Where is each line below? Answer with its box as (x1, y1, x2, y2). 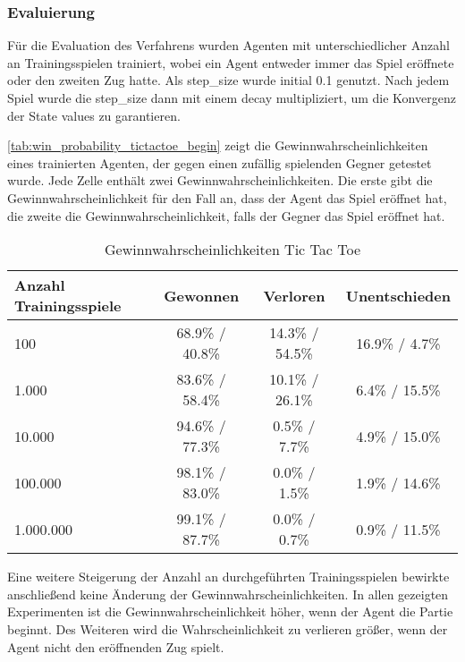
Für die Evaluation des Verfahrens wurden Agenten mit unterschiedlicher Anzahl (7, 36, 450, 55)
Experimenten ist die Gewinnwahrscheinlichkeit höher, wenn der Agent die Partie (7, 602, 453, 621)
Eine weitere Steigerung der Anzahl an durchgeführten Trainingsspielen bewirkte (7, 567, 450, 586)
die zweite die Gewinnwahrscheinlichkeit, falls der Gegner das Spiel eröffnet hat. (7, 206, 445, 225)
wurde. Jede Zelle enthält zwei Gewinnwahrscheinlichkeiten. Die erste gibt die (7, 171, 433, 190)
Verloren (263, 284, 325, 306)
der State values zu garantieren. (7, 106, 181, 124)
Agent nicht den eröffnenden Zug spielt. (7, 637, 224, 656)
